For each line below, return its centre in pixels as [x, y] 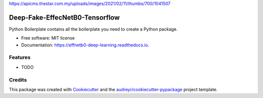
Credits [18, 79]
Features [20, 58]
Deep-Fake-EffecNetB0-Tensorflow [65, 17]
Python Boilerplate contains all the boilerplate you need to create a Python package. [93, 29]
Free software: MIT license [48, 38]
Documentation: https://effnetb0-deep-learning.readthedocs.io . [85, 45]
